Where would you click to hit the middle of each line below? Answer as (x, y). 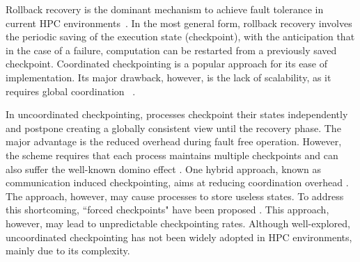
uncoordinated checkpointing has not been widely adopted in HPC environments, (179, 237)
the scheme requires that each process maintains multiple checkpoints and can (172, 155)
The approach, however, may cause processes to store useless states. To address (175, 196)
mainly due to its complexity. (68, 251)
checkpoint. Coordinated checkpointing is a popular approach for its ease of (167, 64)
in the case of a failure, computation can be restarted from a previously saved (171, 50)
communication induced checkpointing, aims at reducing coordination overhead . (177, 182)
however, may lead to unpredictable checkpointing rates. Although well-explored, (178, 223)
